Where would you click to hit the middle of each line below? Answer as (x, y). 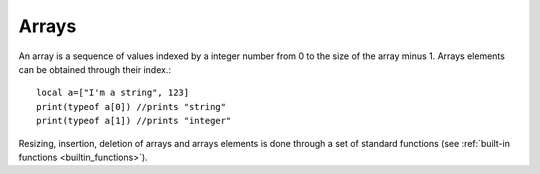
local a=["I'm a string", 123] (113, 93)
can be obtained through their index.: (95, 69)
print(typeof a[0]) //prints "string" (131, 106)
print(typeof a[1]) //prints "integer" (134, 121)
